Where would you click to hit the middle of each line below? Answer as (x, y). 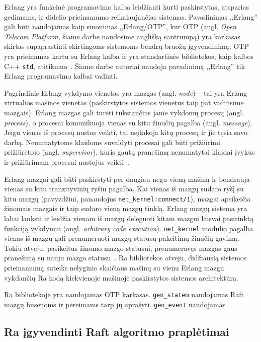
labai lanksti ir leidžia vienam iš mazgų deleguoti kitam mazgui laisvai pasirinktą (129, 218)
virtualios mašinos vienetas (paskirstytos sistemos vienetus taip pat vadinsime (124, 102)
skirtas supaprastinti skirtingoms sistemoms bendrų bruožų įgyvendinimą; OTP (126, 46)
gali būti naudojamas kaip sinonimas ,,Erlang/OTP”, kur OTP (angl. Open (120, 26)
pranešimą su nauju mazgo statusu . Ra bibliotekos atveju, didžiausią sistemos (125, 258)
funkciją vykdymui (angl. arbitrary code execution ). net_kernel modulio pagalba (129, 228)
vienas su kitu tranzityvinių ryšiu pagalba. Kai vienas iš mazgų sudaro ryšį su (124, 189)
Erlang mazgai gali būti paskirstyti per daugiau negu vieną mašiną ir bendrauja (127, 179)
